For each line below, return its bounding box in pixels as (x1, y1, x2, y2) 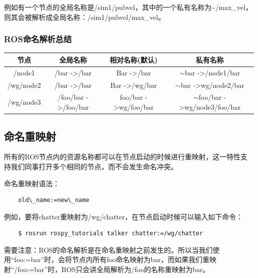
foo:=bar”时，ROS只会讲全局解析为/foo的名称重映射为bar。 (17, 264, 210, 275)
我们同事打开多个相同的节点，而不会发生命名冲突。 (10, 161, 178, 171)
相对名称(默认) (110, 54, 158, 65)
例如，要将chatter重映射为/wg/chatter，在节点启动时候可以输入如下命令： (4, 211, 243, 221)
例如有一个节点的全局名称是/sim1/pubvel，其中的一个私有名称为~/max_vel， (4, 2, 253, 12)
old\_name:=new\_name (18, 197, 89, 204)
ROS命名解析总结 (4, 33, 72, 45)
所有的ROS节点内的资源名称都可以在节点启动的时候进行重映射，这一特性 (4, 151, 241, 162)
